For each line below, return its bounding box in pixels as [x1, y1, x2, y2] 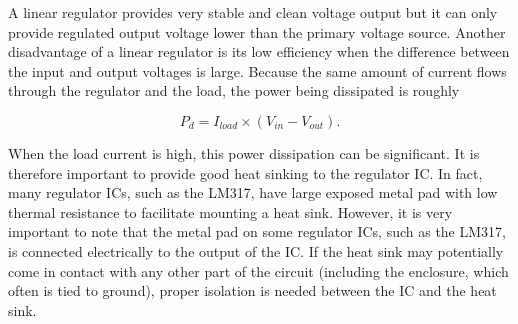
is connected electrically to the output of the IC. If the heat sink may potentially [8, 240, 504, 261]
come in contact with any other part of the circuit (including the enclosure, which [8, 260, 509, 281]
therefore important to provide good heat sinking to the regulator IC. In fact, [8, 162, 483, 183]
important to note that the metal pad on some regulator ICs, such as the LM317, [8, 221, 506, 242]
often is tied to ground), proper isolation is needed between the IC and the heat [8, 280, 497, 301]
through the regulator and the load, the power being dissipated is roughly [8, 80, 460, 101]
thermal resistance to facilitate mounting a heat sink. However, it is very [8, 201, 453, 222]
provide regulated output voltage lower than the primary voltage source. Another [8, 21, 506, 42]
